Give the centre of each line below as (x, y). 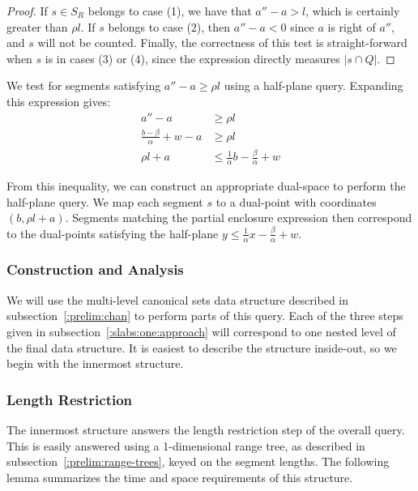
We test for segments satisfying (84, 85)
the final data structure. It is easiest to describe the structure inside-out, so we (202, 347)
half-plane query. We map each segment (105, 201)
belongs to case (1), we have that (170, 11)
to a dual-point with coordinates (296, 201)
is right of (352, 26)
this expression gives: (59, 101)
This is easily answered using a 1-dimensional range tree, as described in (186, 445)
